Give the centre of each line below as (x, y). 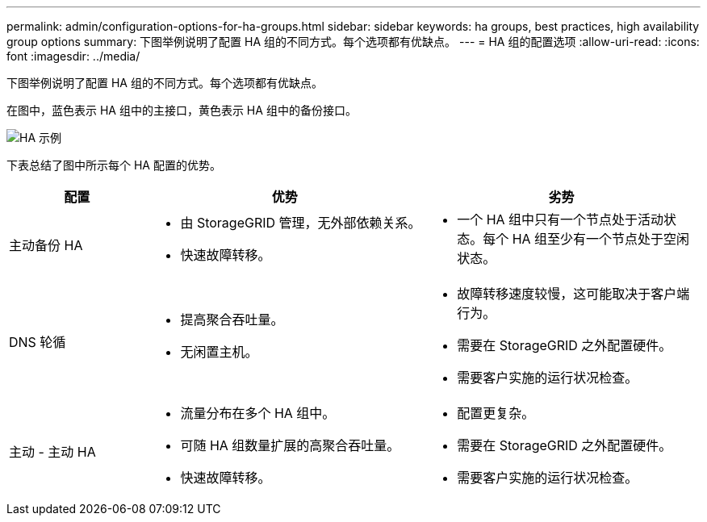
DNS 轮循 (38, 342)
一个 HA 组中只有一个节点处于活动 (561, 219)
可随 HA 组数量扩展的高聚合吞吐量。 (290, 445)
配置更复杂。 (496, 413)
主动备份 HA (46, 245)
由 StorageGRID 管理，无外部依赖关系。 (301, 223)
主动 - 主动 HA (52, 452)
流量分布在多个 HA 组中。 (258, 413)
